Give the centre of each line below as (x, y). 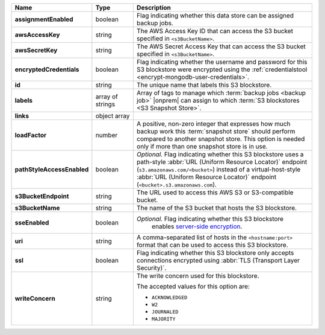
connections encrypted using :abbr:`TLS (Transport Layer (218, 260)
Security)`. (151, 268)
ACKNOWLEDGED (169, 298)
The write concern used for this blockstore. (198, 276)
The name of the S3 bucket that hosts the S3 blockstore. (217, 208)
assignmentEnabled (44, 19)
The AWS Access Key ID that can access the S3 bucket (215, 31)
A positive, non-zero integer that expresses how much (213, 124)
